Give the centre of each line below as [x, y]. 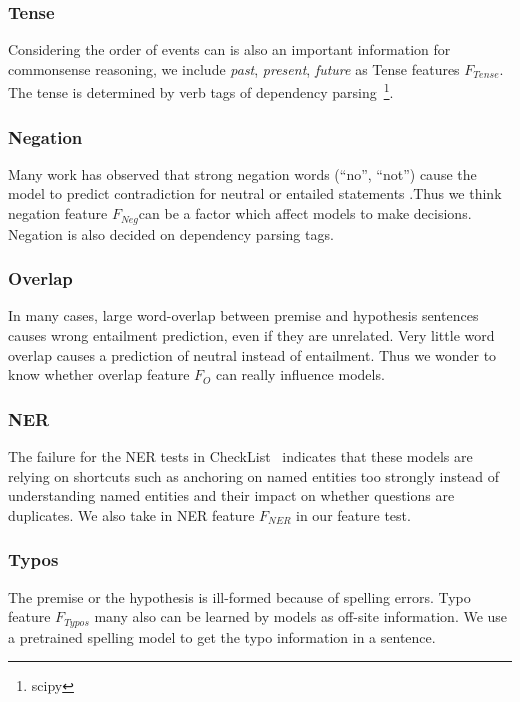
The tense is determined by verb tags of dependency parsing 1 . [201, 91]
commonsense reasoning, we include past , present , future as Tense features [234, 68]
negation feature [58, 213]
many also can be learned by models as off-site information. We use [301, 616]
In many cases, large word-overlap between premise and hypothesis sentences [243, 315]
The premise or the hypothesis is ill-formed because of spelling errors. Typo [239, 596]
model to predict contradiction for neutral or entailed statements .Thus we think [255, 193]
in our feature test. [353, 514]
